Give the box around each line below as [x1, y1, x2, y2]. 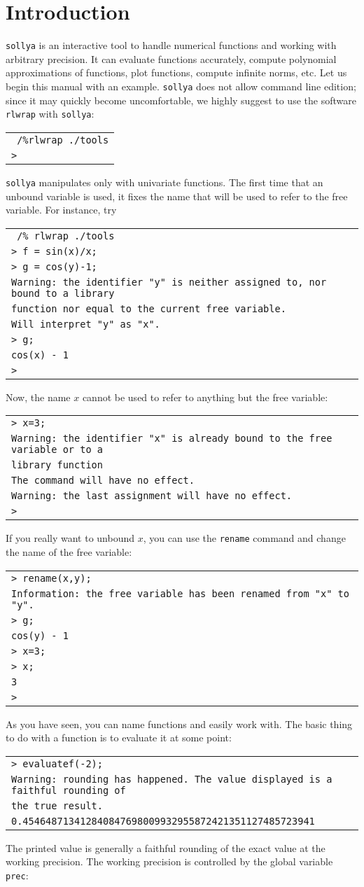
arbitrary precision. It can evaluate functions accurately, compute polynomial [6, 51, 337, 66]
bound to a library [11, 287, 115, 299]
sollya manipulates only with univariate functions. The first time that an [6, 174, 323, 189]
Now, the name [6, 389, 71, 404]
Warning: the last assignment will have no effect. [11, 490, 293, 502]
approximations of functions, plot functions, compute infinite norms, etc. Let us [6, 65, 347, 80]
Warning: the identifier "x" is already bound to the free [11, 433, 332, 445]
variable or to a [11, 444, 103, 456]
